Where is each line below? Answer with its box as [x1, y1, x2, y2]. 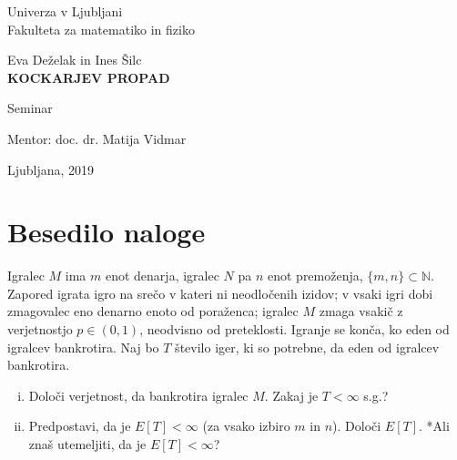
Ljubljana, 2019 [7, 159, 95, 179]
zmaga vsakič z [319, 302, 403, 321]
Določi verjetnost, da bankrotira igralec [28, 385, 249, 404]
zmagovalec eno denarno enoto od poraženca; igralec [7, 302, 299, 321]
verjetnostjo [7, 320, 73, 339]
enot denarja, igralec [105, 266, 219, 285]
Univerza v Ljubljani [7, 2, 123, 20]
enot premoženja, [267, 266, 363, 285]
